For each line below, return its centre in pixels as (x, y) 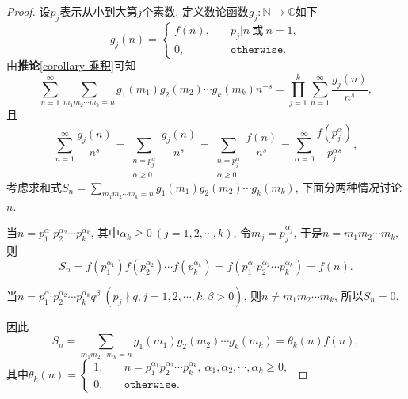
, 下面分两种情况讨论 (349, 186)
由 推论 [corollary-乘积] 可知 (71, 65)
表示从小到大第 (99, 11)
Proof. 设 (29, 11)
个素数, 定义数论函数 (195, 11)
